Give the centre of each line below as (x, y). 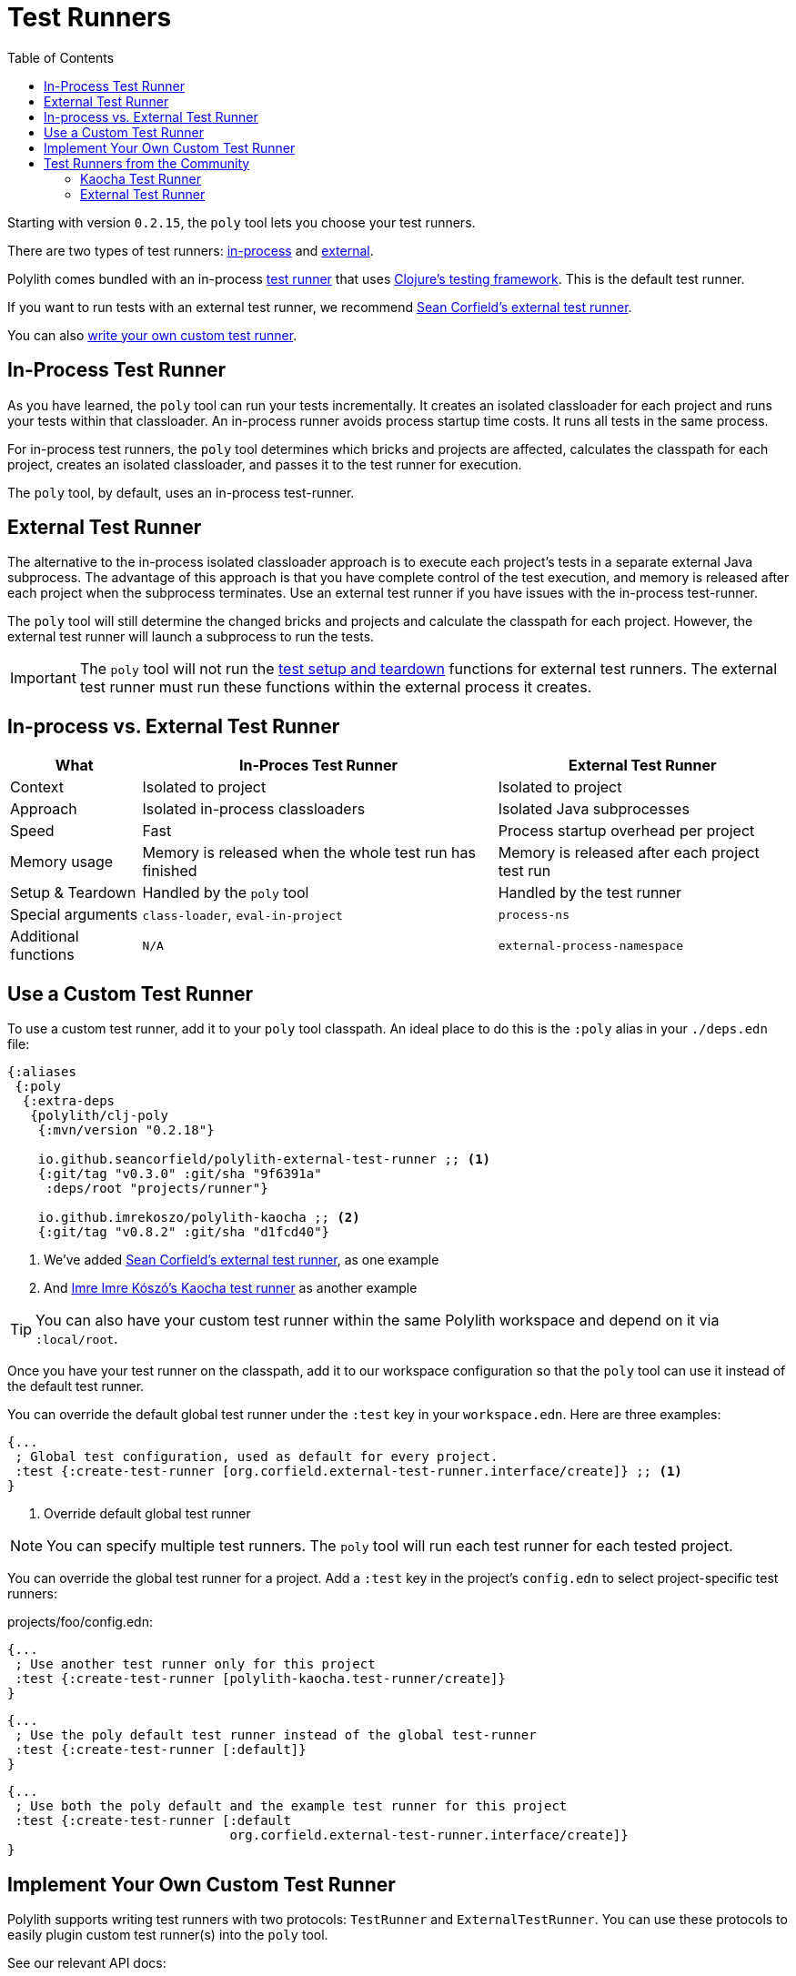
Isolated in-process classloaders (254, 809)
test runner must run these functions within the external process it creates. (336, 687)
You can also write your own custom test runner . (152, 335)
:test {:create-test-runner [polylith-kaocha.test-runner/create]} (260, 1679)
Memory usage (62, 862)
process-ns (534, 914)
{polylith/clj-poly (100, 1116)
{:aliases (42, 1072)
